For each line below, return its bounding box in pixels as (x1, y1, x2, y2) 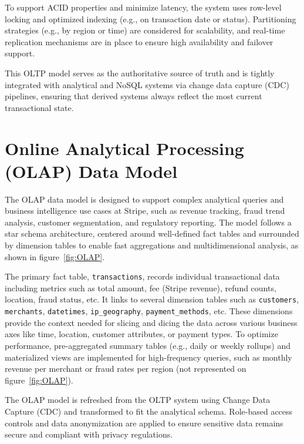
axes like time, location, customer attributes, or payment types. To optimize (5, 328, 278, 340)
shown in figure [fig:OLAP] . (5, 250, 105, 263)
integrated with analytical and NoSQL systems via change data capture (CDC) (5, 78, 289, 90)
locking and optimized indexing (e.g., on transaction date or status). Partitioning (5, 12, 296, 25)
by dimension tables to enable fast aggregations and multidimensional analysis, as (5, 239, 299, 251)
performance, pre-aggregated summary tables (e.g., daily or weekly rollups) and (5, 339, 291, 351)
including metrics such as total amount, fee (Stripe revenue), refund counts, (5, 281, 276, 294)
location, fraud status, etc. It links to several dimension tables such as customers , (5, 293, 299, 305)
